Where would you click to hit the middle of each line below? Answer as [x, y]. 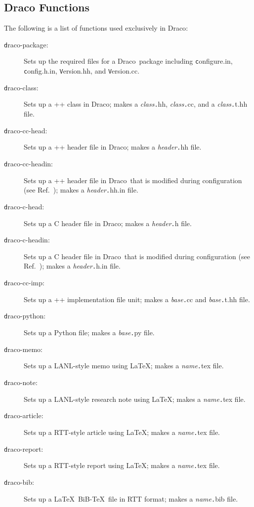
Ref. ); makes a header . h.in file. [72, 266]
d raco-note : [21, 382]
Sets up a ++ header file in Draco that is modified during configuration [133, 180]
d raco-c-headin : [27, 240]
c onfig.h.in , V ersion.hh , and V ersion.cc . [82, 71]
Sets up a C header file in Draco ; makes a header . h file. [108, 223]
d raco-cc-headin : [28, 163]
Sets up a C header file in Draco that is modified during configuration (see [137, 256]
